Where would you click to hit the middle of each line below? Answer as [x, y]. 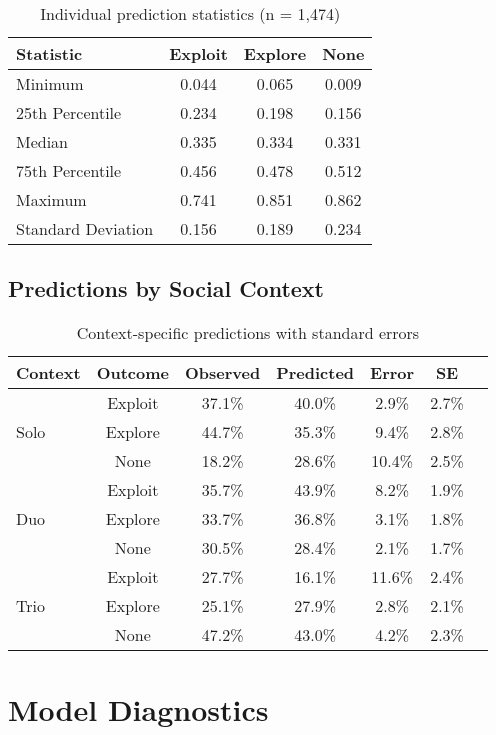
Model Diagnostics [138, 709]
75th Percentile [69, 170]
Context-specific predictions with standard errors [248, 333]
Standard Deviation [85, 228]
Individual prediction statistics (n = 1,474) [190, 13]
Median [42, 141]
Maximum [51, 199]
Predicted [315, 373]
